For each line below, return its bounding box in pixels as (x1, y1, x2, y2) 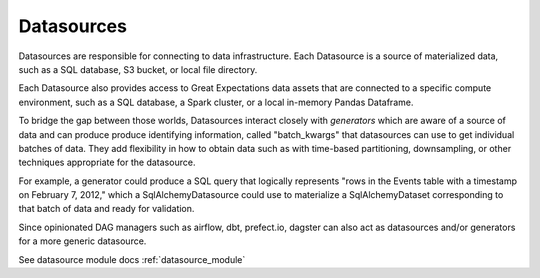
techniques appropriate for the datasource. (18, 156, 196, 169)
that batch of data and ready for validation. (18, 203, 195, 215)
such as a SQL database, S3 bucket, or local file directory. (18, 63, 258, 75)
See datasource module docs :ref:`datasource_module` (18, 253, 246, 265)
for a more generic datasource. (18, 235, 147, 247)
